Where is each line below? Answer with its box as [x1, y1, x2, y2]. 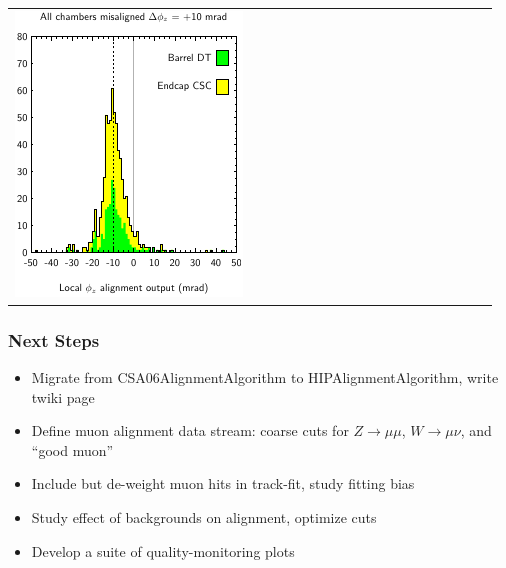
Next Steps [8, 327, 100, 352]
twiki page [31, 386, 95, 407]
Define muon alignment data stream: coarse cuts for [31, 420, 349, 441]
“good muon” [31, 439, 114, 460]
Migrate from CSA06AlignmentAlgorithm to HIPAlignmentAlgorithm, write [31, 366, 499, 387]
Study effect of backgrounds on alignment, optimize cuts [31, 506, 377, 527]
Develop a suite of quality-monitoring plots [31, 540, 295, 561]
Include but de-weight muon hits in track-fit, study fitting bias [31, 473, 415, 494]
